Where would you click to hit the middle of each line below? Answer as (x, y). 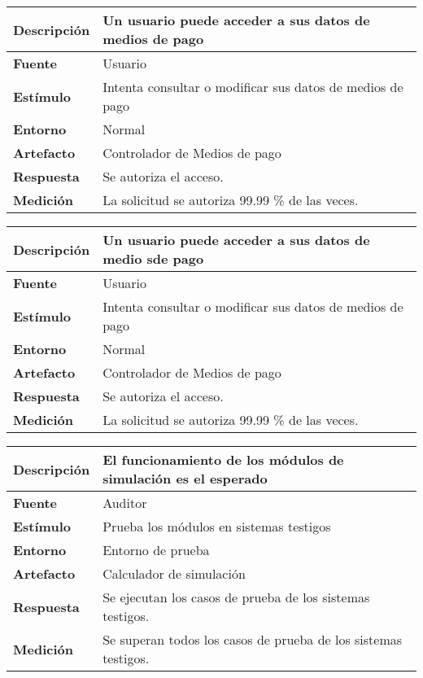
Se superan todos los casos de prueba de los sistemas (253, 639)
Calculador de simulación (174, 573)
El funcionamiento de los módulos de (223, 459)
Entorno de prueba (156, 550)
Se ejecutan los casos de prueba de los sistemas (236, 597)
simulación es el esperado (185, 478)
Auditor (125, 503)
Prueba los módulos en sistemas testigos (217, 526)
